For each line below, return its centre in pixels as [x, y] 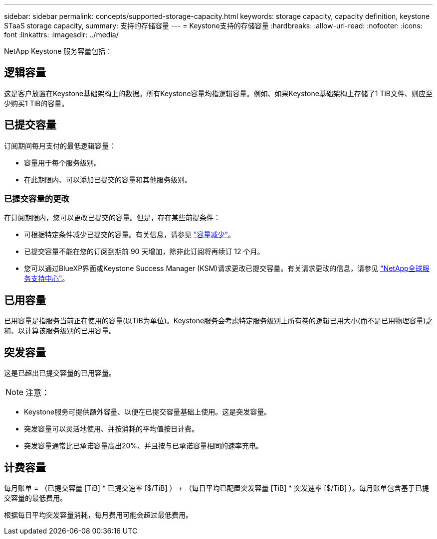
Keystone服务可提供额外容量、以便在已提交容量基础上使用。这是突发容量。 [148, 412]
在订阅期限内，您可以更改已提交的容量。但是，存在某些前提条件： [112, 218]
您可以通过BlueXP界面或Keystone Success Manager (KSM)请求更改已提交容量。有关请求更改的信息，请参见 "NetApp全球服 [227, 269]
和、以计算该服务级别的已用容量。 [60, 331]
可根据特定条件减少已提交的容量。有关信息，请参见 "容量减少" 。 [129, 235]
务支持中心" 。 [47, 278]
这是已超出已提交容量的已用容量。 [60, 373]
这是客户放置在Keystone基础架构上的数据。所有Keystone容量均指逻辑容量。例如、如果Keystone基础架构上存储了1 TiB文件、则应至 [218, 93]
